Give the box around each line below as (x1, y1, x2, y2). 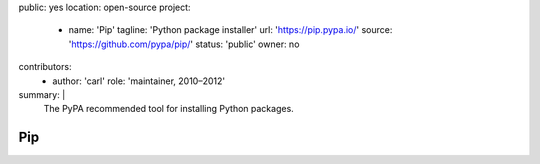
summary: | (18, 88, 66, 100)
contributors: (18, 61, 72, 73)
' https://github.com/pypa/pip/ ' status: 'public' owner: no (68, 38, 300, 50)
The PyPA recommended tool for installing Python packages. (43, 103, 294, 115)
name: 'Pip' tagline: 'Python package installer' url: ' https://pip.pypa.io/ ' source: (68, 24, 393, 36)
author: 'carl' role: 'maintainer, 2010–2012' (52, 75, 225, 87)
